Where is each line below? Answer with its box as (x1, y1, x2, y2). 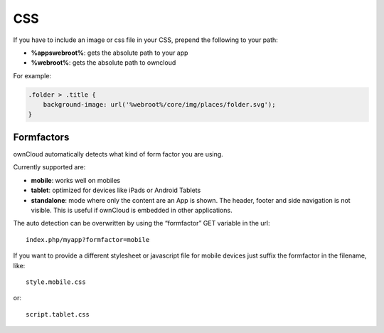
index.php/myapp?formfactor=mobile (26, 236, 150, 243)
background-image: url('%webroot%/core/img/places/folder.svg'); (43, 100, 276, 109)
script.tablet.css (26, 310, 90, 318)
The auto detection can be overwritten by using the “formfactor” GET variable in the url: (13, 219, 270, 228)
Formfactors (13, 131, 70, 143)
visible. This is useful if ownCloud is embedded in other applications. (31, 206, 233, 214)
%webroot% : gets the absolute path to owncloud (31, 58, 176, 67)
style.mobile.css (26, 277, 86, 286)
